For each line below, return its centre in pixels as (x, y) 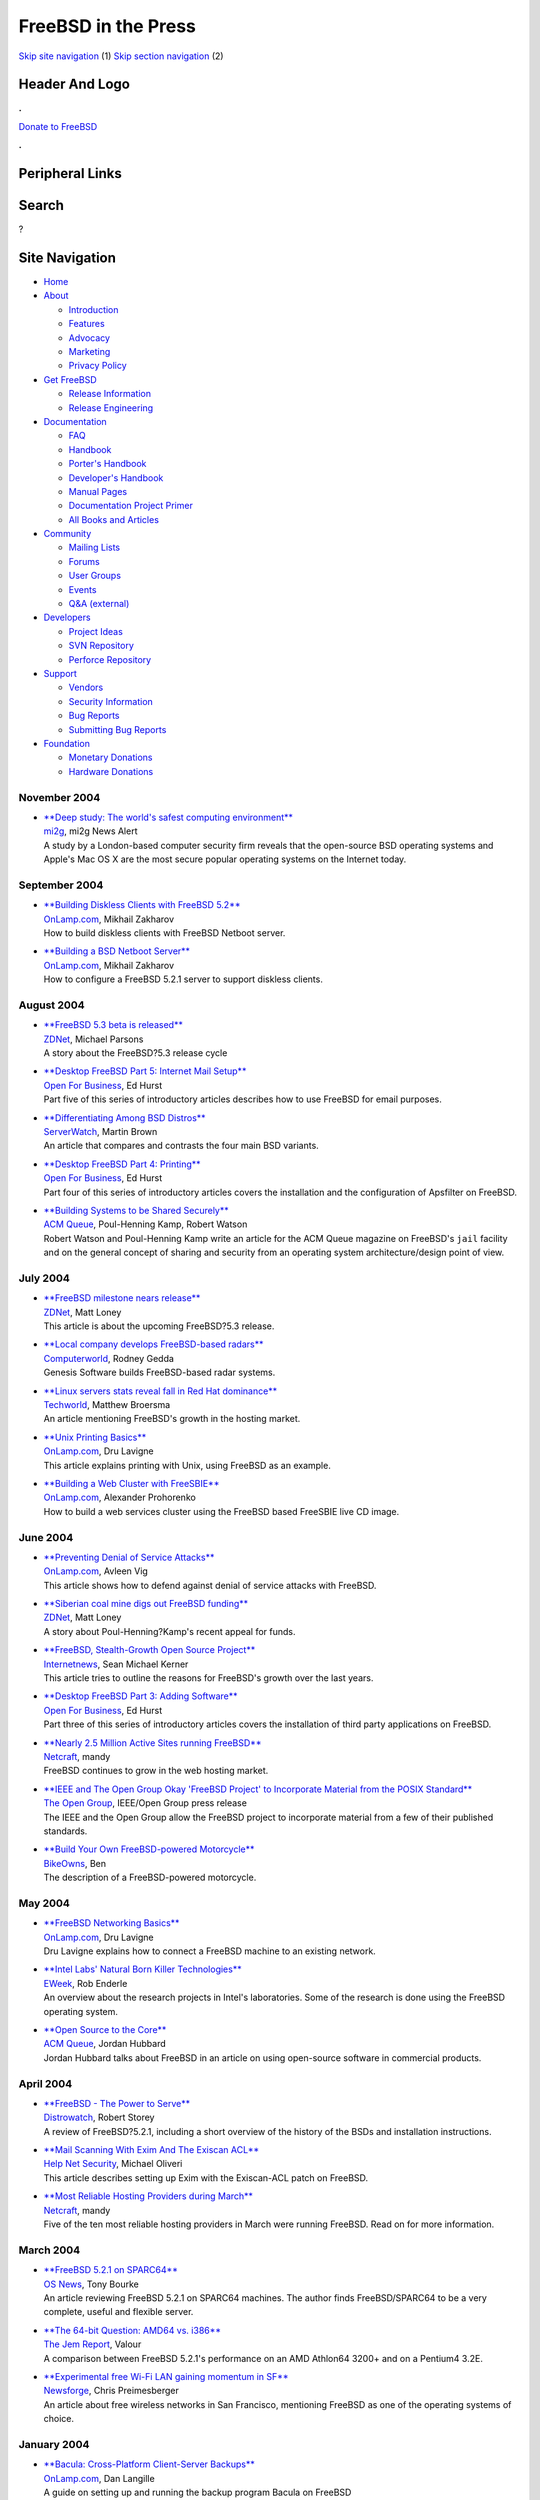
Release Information (110, 394)
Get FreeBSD (70, 379)
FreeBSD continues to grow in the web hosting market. (156, 1771)
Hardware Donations (111, 771)
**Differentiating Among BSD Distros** (124, 1117)
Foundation (66, 743)
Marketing (89, 352)
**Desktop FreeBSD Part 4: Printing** (122, 1164)
